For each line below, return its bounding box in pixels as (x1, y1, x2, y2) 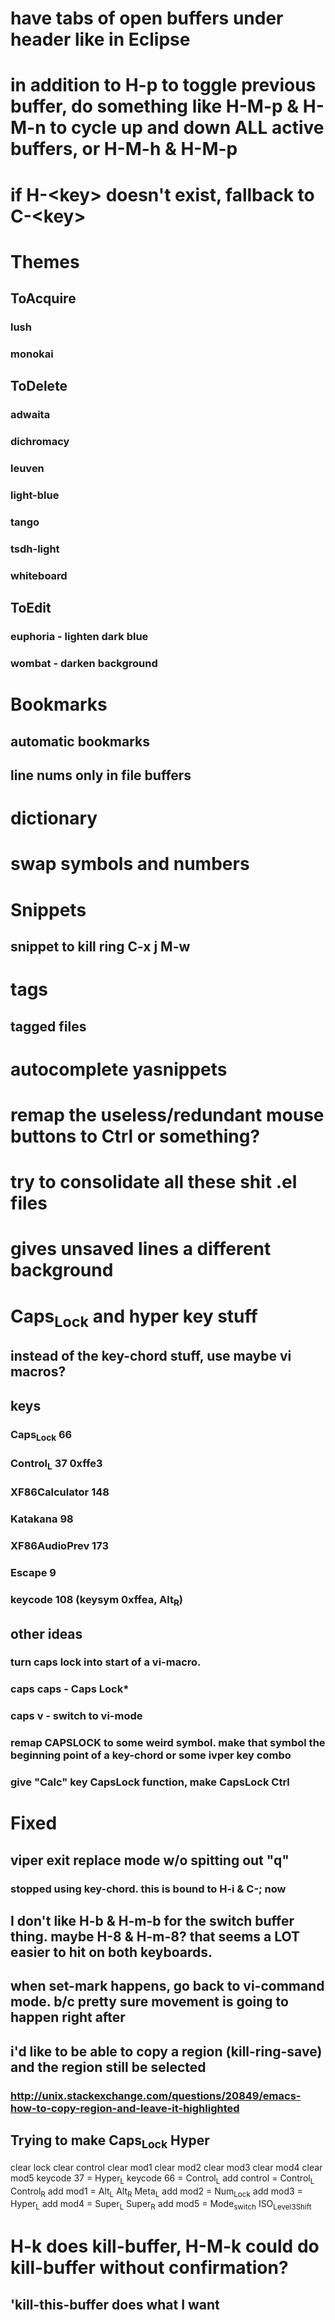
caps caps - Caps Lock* (10, 1682, 130, 1696)
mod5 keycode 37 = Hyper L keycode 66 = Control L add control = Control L (10, 2172, 315, 2186)
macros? (10, 1363, 67, 1381)
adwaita (10, 408, 51, 422)
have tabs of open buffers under (10, 7, 284, 30)
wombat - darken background (10, 657, 158, 671)
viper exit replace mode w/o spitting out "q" (10, 1852, 290, 1869)
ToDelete (10, 378, 68, 395)
